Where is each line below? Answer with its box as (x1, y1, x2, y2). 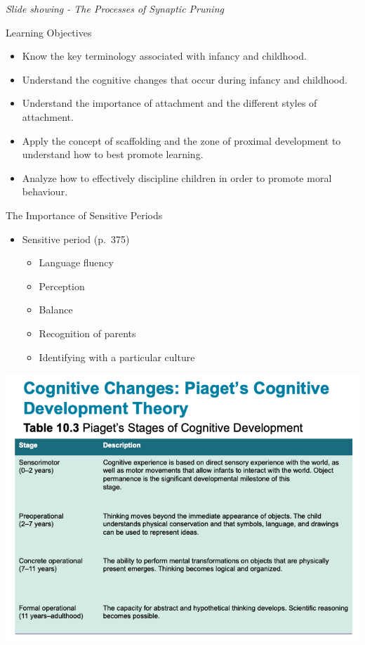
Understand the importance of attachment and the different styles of (22, 96, 317, 110)
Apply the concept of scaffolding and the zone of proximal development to (22, 133, 341, 148)
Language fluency (39, 255, 114, 270)
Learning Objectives (6, 25, 92, 39)
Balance (39, 302, 73, 317)
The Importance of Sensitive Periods (6, 207, 163, 222)
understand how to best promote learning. (22, 147, 204, 162)
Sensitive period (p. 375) (22, 231, 130, 246)
